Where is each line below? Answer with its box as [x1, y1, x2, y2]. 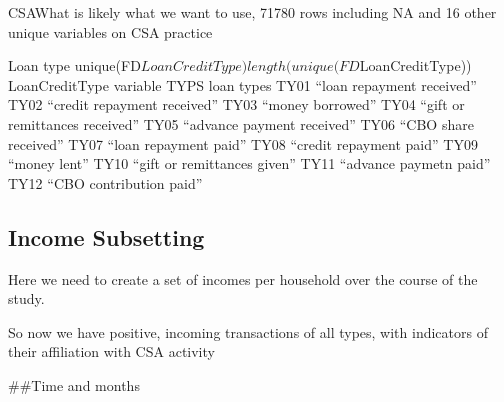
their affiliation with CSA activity [8, 341, 215, 362]
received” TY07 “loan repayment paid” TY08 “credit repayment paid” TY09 [8, 133, 478, 154]
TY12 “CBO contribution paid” [8, 172, 203, 193]
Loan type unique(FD [8, 55, 141, 76]
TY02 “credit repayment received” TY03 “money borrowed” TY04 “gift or [8, 94, 465, 115]
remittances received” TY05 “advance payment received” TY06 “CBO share [8, 113, 474, 134]
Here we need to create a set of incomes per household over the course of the [8, 268, 478, 289]
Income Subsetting [8, 221, 205, 252]
